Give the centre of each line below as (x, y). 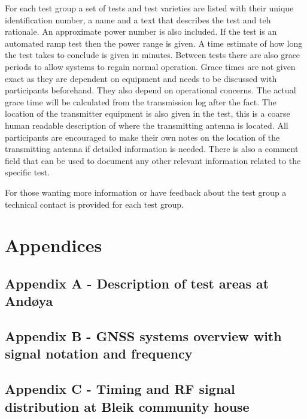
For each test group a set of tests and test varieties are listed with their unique (149, 8)
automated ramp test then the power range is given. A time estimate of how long (154, 43)
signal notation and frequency (99, 353)
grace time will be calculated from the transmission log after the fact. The (141, 101)
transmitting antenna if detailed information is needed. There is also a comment (152, 149)
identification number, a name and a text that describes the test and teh (138, 19)
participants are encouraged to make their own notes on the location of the (142, 137)
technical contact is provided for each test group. (94, 204)
